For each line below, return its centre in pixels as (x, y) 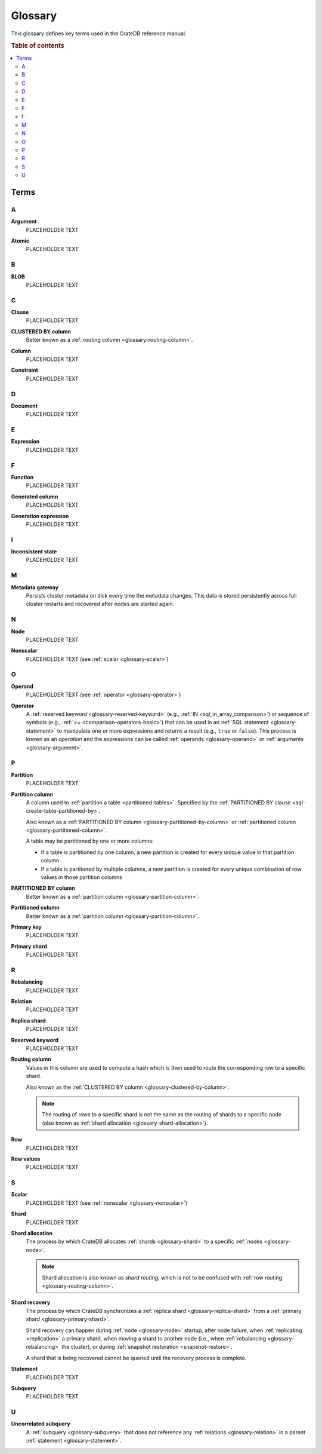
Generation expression (40, 516)
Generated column (35, 497)
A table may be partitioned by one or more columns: (90, 841)
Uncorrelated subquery (41, 1424)
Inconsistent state (34, 552)
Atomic (20, 241)
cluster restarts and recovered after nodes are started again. (100, 604)
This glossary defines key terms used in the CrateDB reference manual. (99, 33)
